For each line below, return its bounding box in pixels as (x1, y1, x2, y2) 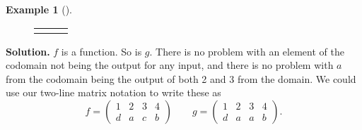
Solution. (6, 44, 50, 58)
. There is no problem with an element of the (149, 44, 344, 58)
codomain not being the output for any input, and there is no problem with (6, 58, 334, 72)
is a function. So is (61, 44, 142, 58)
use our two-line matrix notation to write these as (6, 85, 221, 100)
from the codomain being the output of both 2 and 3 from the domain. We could (6, 71, 356, 86)
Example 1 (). (6, 2, 72, 16)
